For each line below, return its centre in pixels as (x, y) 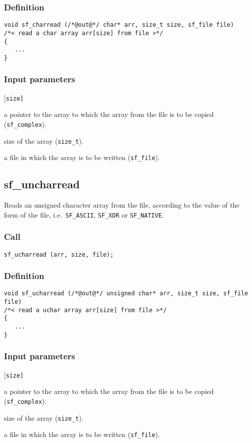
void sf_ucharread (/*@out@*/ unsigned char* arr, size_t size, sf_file (126, 294)
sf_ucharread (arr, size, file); (59, 254)
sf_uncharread (42, 184)
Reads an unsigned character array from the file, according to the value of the (122, 205)
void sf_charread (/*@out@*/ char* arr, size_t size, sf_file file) (119, 25)
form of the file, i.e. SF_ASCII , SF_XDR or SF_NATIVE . (84, 214)
